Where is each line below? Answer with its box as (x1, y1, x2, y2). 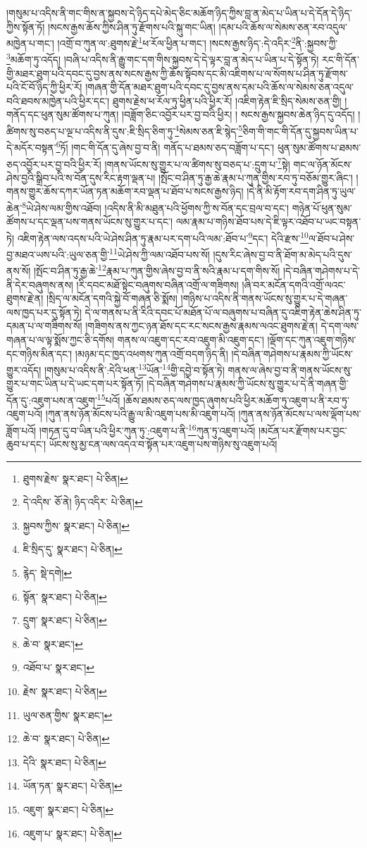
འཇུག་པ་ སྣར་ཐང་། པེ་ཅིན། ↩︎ (23, 825, 122, 840)
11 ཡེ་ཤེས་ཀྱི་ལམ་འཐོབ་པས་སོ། (109, 245, 210, 261)
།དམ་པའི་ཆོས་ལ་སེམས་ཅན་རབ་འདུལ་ (218, 19, 347, 34)
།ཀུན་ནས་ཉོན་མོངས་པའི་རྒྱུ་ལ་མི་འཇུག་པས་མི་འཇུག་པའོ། (45, 406, 235, 421)
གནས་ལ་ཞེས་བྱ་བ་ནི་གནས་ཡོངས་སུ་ (228, 362, 352, 377)
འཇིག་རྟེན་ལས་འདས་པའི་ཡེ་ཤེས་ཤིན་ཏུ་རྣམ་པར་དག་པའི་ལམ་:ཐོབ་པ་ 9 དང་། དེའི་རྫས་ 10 (17, 228, 309, 245)
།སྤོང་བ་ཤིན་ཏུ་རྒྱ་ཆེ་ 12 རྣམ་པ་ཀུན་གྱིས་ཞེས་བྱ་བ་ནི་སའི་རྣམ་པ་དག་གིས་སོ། (33, 261, 280, 278)
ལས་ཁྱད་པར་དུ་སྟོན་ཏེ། (6, 304, 82, 319)
